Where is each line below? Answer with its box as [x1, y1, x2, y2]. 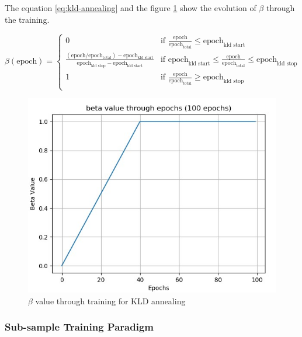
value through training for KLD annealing [35, 294, 186, 307]
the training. [5, 13, 50, 25]
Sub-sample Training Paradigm [5, 319, 154, 334]
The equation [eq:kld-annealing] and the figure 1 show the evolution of [5, 2, 256, 13]
